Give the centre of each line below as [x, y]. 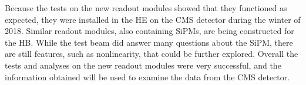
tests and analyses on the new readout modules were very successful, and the [143, 65]
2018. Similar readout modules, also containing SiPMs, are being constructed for [149, 31]
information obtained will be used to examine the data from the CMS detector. [147, 76]
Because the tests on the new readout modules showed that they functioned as [146, 8]
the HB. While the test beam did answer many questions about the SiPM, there [149, 42]
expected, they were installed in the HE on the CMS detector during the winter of [153, 19]
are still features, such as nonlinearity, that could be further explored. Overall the [152, 54]
